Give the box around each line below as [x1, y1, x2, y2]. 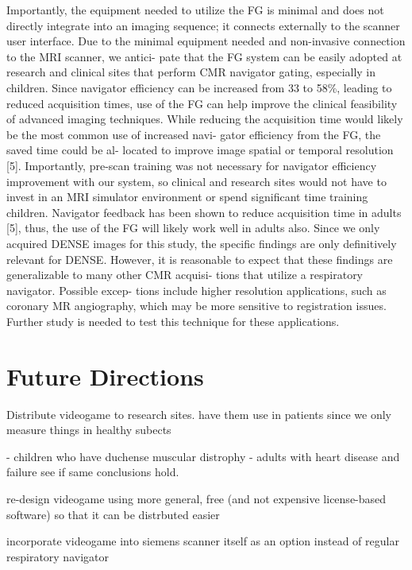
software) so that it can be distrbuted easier [6, 506, 220, 522]
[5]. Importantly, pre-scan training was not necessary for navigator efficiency [6, 157, 377, 173]
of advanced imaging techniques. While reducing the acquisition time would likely [6, 111, 403, 127]
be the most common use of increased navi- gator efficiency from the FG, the [6, 126, 381, 142]
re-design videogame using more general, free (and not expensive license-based [6, 490, 387, 506]
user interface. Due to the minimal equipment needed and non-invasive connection [6, 33, 406, 49]
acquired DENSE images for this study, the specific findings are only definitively [6, 235, 397, 251]
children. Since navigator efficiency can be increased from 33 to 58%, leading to [6, 79, 392, 95]
